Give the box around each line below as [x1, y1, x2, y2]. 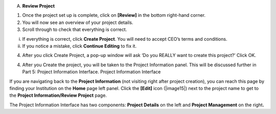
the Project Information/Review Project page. [9, 92, 107, 99]
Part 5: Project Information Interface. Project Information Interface [22, 69, 161, 75]
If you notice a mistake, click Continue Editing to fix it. [22, 43, 137, 49]
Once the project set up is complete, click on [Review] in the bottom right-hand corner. [22, 12, 206, 18]
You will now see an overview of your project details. [22, 19, 133, 25]
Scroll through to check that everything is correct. [22, 26, 127, 33]
